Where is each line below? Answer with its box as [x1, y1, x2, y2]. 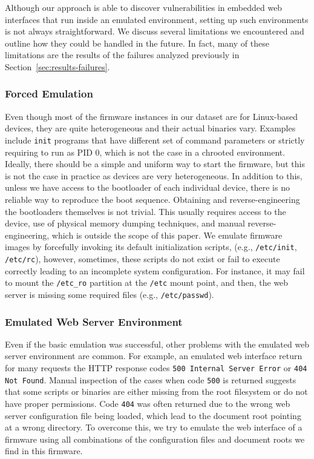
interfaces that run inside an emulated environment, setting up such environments [5, 13, 309, 25]
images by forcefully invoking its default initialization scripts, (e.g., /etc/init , [5, 240, 297, 253]
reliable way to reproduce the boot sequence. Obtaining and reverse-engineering [5, 193, 300, 205]
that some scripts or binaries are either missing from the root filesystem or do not [5, 385, 308, 398]
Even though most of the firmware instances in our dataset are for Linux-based [5, 110, 298, 122]
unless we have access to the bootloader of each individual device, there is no [5, 181, 290, 194]
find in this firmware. [5, 444, 83, 457]
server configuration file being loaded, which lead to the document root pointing [5, 409, 301, 421]
